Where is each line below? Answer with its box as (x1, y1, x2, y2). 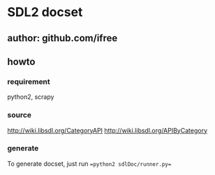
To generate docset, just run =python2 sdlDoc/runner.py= (7, 159, 172, 168)
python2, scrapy (7, 92, 54, 101)
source (7, 110, 32, 120)
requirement (7, 76, 50, 86)
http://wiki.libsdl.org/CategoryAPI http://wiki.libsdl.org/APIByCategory (7, 126, 208, 134)
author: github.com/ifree (7, 32, 118, 44)
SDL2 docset (7, 4, 83, 20)
